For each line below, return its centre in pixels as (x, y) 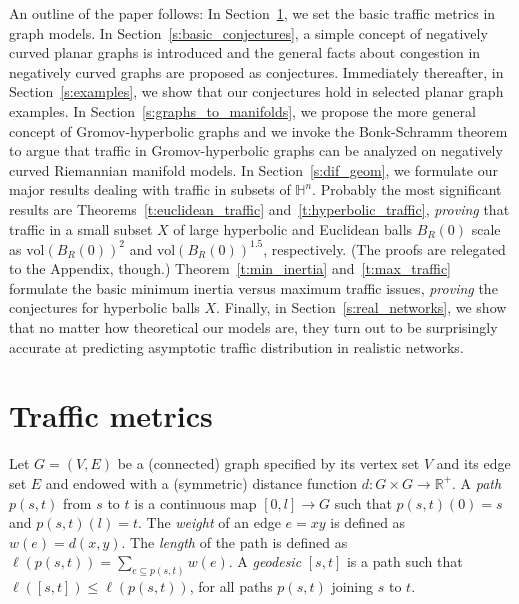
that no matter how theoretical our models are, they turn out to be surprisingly (253, 327)
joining (352, 586)
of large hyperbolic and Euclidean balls (293, 228)
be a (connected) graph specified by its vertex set (268, 463)
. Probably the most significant (407, 189)
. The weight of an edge (209, 522)
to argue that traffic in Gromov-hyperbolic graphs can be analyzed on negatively (256, 150)
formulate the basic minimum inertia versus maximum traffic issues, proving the (253, 287)
